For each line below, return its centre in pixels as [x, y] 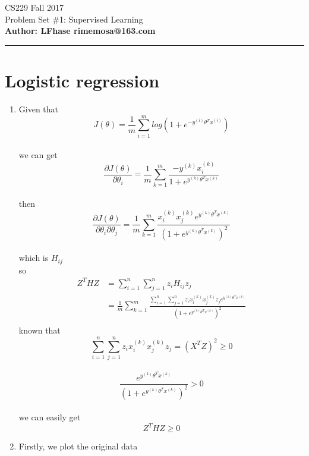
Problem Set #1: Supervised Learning [74, 19]
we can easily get [50, 417]
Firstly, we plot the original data [78, 446]
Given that [39, 109]
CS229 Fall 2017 [34, 7]
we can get [38, 155]
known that [40, 330]
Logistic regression [82, 80]
